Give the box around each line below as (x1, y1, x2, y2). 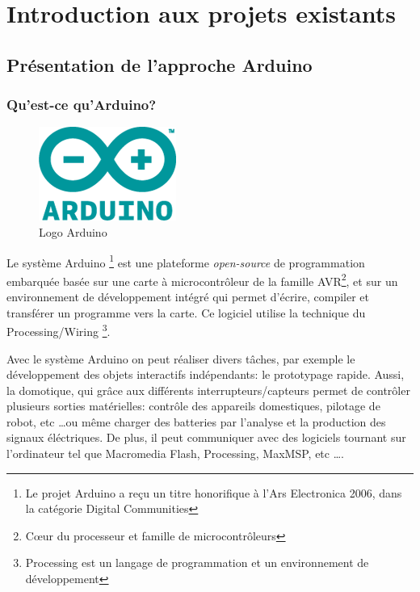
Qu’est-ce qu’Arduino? (6, 94, 157, 115)
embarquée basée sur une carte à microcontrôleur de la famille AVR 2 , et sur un (6, 270, 398, 289)
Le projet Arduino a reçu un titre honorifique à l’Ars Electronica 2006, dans (25, 484, 402, 501)
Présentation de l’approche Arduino (6, 52, 313, 77)
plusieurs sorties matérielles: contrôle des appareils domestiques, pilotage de (6, 397, 380, 414)
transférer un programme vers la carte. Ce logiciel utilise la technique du (6, 304, 366, 321)
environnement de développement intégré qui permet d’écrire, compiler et (6, 288, 369, 305)
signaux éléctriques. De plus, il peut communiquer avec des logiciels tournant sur (6, 429, 406, 446)
